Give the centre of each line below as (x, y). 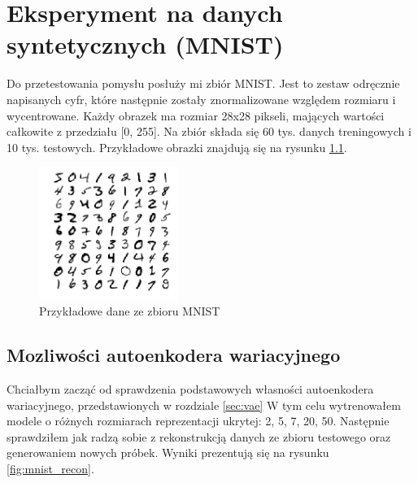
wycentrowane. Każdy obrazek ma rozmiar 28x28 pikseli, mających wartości (196, 115)
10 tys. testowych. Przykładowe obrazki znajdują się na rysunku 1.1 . (177, 147)
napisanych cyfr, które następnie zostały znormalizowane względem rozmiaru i (201, 99)
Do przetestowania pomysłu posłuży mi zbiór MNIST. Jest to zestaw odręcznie (203, 83)
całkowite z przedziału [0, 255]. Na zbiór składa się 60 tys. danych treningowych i (209, 131)
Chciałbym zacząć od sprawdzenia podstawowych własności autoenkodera (190, 389)
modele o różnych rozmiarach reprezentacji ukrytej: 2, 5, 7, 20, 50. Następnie (198, 421)
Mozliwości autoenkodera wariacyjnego (174, 355)
